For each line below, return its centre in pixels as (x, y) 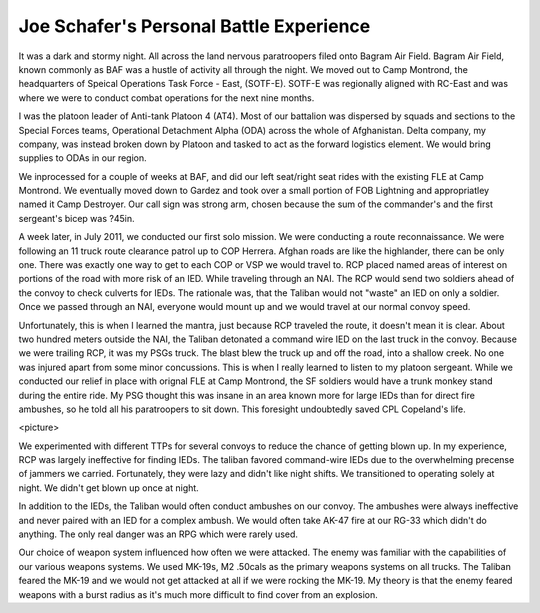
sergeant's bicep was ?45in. (76, 218)
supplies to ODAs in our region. (82, 158)
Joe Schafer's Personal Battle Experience (194, 26)
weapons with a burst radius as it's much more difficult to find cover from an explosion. (198, 594)
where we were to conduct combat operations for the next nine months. (166, 97)
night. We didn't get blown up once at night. (108, 487)
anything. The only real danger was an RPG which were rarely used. (158, 534)
